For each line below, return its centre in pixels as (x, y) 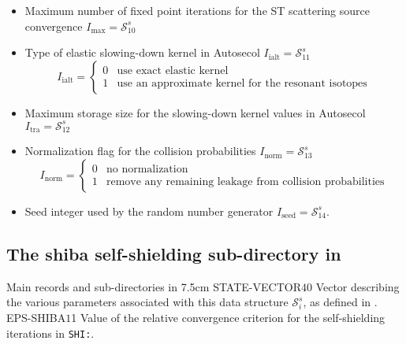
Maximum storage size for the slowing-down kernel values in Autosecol (195, 112)
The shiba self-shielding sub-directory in (174, 253)
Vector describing (358, 286)
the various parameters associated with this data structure (147, 302)
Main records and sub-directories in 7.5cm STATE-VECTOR (154, 286)
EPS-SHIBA (36, 317)
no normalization (147, 169)
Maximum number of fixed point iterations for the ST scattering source (197, 10)
